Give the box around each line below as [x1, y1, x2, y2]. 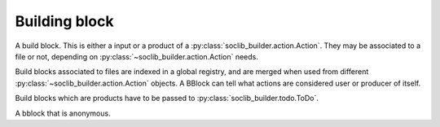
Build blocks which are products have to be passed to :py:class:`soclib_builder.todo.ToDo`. [15, 94, 319, 103]
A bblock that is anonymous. [15, 108, 111, 118]
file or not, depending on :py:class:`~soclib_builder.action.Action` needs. [15, 51, 258, 61]
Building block [15, 12, 114, 30]
